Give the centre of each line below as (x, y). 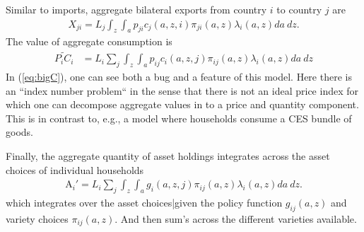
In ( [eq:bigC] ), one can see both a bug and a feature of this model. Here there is (179, 77)
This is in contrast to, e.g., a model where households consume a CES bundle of (179, 118)
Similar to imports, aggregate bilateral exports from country (136, 9)
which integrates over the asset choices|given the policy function (144, 203)
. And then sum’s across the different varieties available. (236, 218)
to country (299, 9)
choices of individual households (75, 169)
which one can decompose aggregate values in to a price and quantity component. (182, 104)
